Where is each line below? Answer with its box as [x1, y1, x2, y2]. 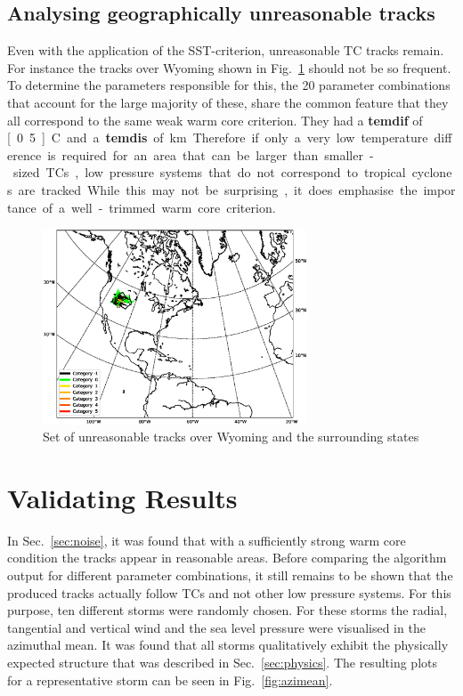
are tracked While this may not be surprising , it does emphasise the [18, 180, 418, 198]
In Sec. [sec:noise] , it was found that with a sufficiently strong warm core [7, 530, 406, 549]
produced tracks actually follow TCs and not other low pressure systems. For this [7, 583, 451, 602]
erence [7, 145, 42, 164]
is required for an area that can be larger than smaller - [47, 145, 374, 164]
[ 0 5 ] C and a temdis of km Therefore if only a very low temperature [7, 128, 428, 147]
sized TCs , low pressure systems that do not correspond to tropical [12, 163, 406, 182]
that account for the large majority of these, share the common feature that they [7, 93, 449, 111]
